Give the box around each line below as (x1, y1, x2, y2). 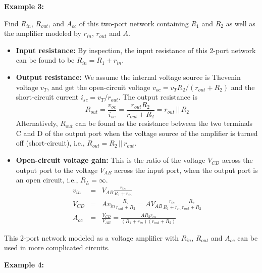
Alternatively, (16, 118, 58, 128)
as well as (226, 18, 255, 28)
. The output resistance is (118, 92, 198, 102)
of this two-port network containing (79, 18, 189, 28)
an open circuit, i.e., (16, 174, 78, 185)
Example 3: (4, 1, 44, 11)
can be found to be (16, 55, 75, 65)
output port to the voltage (16, 164, 98, 175)
